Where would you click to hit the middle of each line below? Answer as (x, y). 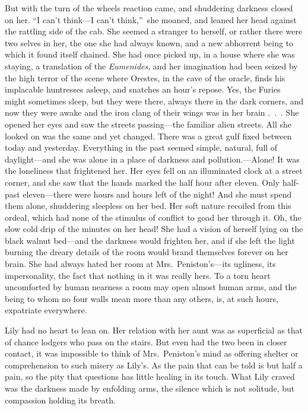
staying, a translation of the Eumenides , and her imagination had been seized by (151, 66)
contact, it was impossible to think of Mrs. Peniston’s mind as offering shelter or (152, 353)
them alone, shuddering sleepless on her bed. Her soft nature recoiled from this (148, 206)
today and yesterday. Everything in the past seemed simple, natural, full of (141, 147)
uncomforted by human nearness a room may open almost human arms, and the (151, 287)
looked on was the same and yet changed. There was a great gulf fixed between (148, 136)
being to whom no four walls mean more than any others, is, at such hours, (142, 298)
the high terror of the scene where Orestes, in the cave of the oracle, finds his (145, 77)
